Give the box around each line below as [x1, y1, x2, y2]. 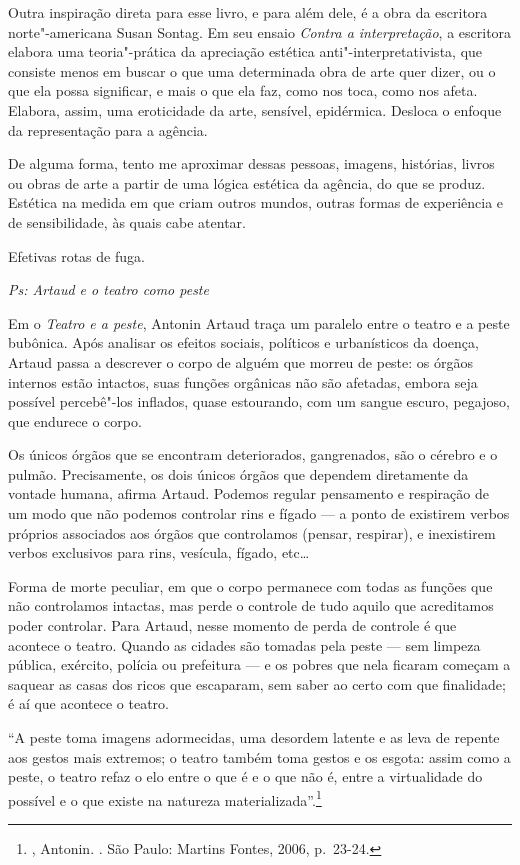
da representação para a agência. [8, 119, 208, 140]
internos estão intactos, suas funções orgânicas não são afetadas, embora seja [8, 371, 478, 392]
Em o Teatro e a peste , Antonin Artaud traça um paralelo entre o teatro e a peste [8, 312, 510, 333]
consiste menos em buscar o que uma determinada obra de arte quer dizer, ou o [8, 60, 496, 81]
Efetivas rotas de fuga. [8, 245, 145, 266]
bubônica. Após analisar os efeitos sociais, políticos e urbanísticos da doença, [8, 332, 479, 353]
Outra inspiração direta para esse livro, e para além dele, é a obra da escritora [8, 2, 488, 22]
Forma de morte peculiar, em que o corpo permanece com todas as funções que [8, 575, 493, 596]
